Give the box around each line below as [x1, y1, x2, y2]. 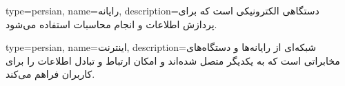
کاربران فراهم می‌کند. [6, 67, 95, 81]
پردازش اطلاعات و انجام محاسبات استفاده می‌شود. [6, 17, 217, 31]
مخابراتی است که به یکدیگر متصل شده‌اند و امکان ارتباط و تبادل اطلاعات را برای [6, 53, 340, 67]
